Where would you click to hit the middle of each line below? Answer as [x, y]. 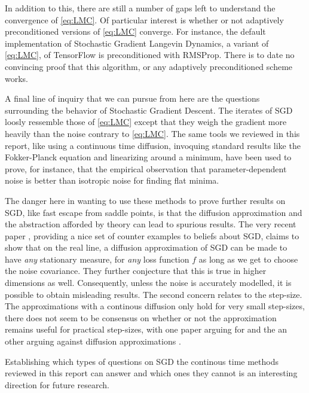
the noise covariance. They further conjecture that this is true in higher [136, 271]
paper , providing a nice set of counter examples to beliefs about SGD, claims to [152, 235]
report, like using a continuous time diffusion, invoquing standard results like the [153, 145]
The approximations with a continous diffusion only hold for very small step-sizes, [155, 306]
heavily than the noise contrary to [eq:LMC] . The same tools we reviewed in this [152, 133]
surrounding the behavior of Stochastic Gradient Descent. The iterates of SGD [149, 110]
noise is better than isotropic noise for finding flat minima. [112, 180]
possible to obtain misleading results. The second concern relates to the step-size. [154, 294]
